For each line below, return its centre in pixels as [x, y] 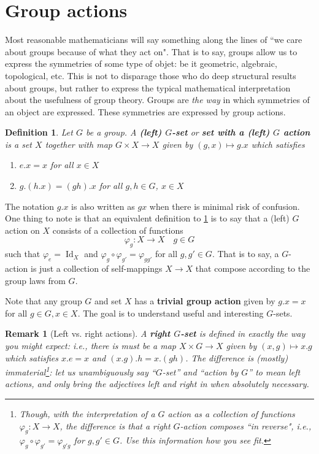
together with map [79, 144]
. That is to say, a [245, 254]
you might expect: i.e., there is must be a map [91, 345]
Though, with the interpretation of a [87, 414]
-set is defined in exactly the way [243, 333]
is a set [19, 144]
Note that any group [44, 301]
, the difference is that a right [115, 425]
